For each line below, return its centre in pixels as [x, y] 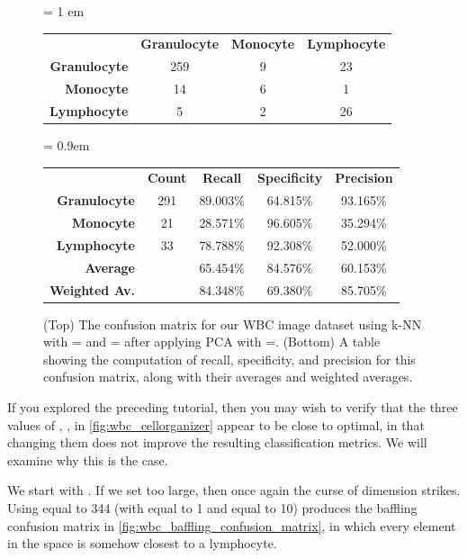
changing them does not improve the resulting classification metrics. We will [217, 442]
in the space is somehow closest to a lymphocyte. [142, 543]
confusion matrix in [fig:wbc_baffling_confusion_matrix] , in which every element [232, 525]
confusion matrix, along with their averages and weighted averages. [228, 377]
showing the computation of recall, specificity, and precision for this [229, 359]
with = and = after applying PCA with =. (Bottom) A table [212, 342]
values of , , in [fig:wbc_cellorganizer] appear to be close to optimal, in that [216, 424]
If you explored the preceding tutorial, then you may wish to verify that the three [233, 407]
